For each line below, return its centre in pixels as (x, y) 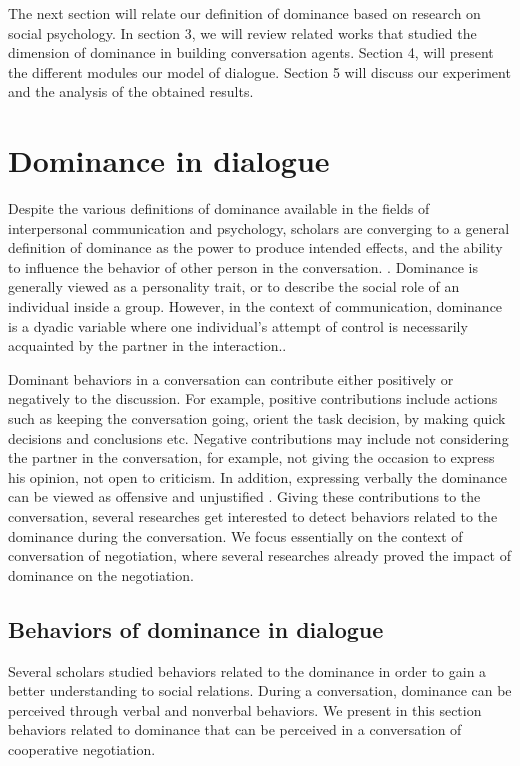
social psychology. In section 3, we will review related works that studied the (242, 32)
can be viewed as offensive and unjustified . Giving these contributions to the (244, 496)
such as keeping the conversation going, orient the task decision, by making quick (257, 418)
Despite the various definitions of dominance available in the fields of (219, 208)
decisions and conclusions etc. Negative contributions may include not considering (258, 437)
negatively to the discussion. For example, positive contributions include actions (253, 398)
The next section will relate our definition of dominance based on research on (244, 13)
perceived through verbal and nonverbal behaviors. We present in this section (245, 709)
